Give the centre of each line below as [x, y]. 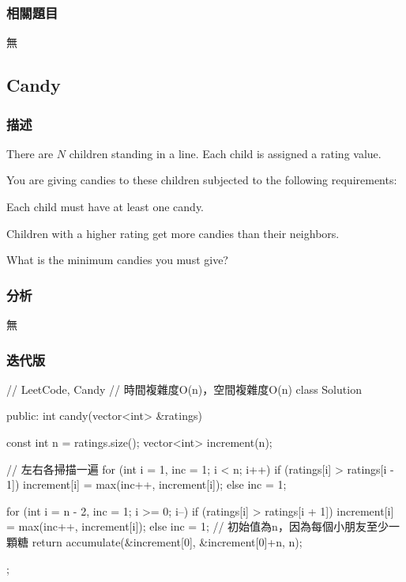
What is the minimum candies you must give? [117, 260]
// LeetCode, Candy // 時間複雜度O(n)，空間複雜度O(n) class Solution [184, 389]
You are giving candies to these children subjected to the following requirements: [202, 180]
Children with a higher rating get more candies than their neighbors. [173, 233]
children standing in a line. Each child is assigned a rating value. [225, 153]
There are [30, 153]
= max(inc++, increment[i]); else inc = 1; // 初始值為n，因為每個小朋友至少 [197, 526]
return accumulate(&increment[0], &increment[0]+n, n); [167, 541]
